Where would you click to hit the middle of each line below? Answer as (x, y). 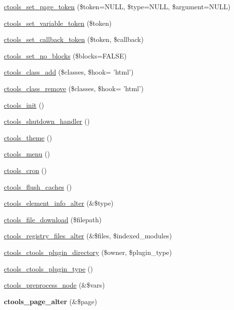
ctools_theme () (28, 137)
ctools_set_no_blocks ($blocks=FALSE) (65, 55)
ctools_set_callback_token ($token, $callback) (74, 39)
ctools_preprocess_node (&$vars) (54, 285)
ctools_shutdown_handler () (47, 121)
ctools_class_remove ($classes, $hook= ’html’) (74, 88)
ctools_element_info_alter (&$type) (59, 203)
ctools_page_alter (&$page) (51, 301)
